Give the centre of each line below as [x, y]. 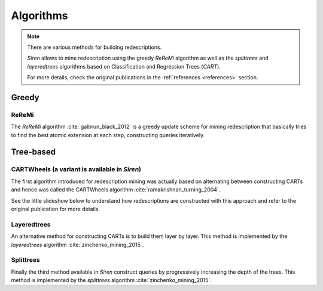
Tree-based [33, 152]
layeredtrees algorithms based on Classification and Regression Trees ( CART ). [124, 66]
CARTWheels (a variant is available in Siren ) [76, 169]
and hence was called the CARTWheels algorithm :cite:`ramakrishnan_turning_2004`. [116, 190]
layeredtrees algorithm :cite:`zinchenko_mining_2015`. [77, 244]
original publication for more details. [56, 209]
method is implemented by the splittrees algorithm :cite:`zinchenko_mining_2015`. [111, 280]
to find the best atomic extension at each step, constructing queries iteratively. [108, 135]
